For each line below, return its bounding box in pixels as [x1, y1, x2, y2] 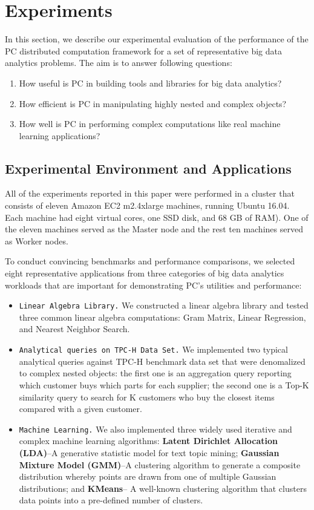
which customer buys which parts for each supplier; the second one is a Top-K [19, 378, 309, 391]
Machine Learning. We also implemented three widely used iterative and [19, 422, 292, 435]
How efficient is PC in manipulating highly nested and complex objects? [19, 97, 287, 110]
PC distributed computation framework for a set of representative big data [5, 44, 283, 57]
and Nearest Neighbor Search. [19, 322, 130, 335]
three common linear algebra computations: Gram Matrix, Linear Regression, [19, 310, 306, 323]
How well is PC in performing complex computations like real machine [19, 117, 281, 130]
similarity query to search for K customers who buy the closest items [19, 390, 275, 403]
